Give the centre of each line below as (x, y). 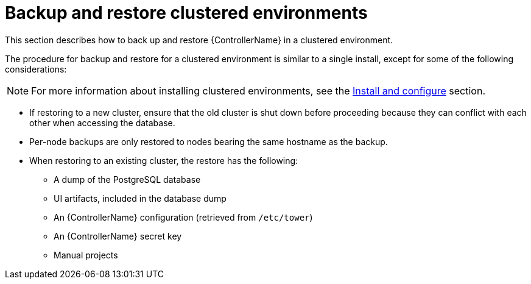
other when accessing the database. (102, 122)
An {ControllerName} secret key (118, 236)
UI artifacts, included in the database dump (140, 198)
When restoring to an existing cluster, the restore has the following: (164, 160)
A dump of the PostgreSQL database (127, 179)
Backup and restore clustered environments (186, 13)
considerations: (36, 69)
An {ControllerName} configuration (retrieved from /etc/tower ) (183, 217)
